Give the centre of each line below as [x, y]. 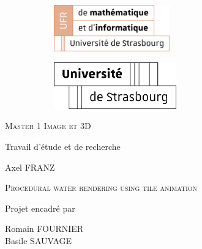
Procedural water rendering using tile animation [101, 188]
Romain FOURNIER [44, 229]
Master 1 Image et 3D [48, 126]
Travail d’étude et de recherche [63, 146]
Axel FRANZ [30, 167]
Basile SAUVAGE [39, 240]
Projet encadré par [40, 208]
